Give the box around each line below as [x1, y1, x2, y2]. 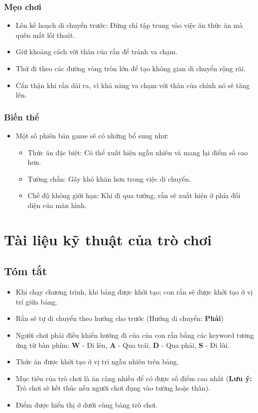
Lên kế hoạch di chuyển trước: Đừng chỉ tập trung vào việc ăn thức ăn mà [15, 20, 243, 30]
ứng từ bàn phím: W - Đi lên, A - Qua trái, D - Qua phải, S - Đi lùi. [15, 339, 230, 350]
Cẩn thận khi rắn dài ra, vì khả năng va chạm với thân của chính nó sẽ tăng [15, 80, 250, 90]
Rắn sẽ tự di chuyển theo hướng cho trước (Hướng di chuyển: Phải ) [15, 313, 224, 323]
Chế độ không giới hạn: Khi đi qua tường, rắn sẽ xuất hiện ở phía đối [27, 190, 241, 201]
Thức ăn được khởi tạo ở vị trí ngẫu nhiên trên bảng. [15, 356, 179, 367]
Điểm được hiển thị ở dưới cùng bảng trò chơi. [15, 399, 158, 410]
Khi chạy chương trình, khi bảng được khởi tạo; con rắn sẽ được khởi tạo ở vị [15, 287, 253, 297]
